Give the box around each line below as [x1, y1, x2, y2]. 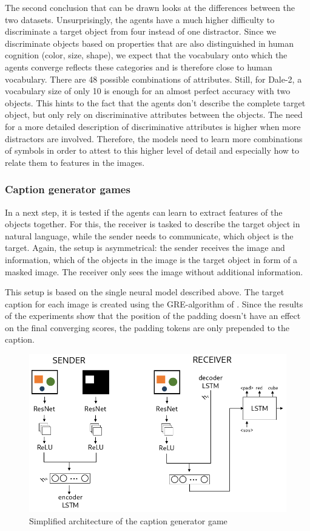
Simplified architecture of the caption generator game [29, 514, 227, 527]
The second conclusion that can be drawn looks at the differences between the [5, 1, 295, 13]
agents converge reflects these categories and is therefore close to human [5, 60, 272, 73]
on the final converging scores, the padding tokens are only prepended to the [5, 321, 290, 334]
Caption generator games [5, 182, 130, 197]
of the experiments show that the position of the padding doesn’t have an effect [5, 309, 301, 322]
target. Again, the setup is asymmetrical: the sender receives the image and [5, 241, 285, 254]
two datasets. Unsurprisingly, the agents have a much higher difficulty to [5, 13, 275, 26]
